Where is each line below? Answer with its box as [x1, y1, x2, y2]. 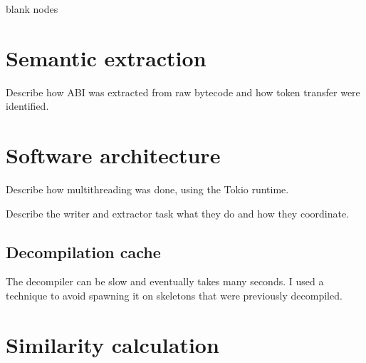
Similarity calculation [6, 329, 219, 359]
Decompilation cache [6, 240, 161, 262]
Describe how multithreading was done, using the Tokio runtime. [6, 182, 289, 197]
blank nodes [6, 1, 58, 16]
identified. [6, 98, 49, 113]
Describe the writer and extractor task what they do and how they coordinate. [6, 205, 350, 220]
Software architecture [6, 140, 221, 170]
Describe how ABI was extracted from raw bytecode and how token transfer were [6, 84, 360, 99]
